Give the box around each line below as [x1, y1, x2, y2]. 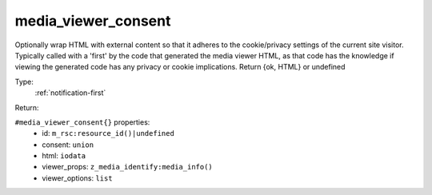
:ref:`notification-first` [34, 88, 106, 97]
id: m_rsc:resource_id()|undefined [42, 129, 175, 138]
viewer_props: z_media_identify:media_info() [42, 162, 214, 172]
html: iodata [42, 151, 86, 161]
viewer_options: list [42, 173, 113, 183]
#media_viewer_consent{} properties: [14, 117, 150, 127]
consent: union [42, 140, 94, 149]
